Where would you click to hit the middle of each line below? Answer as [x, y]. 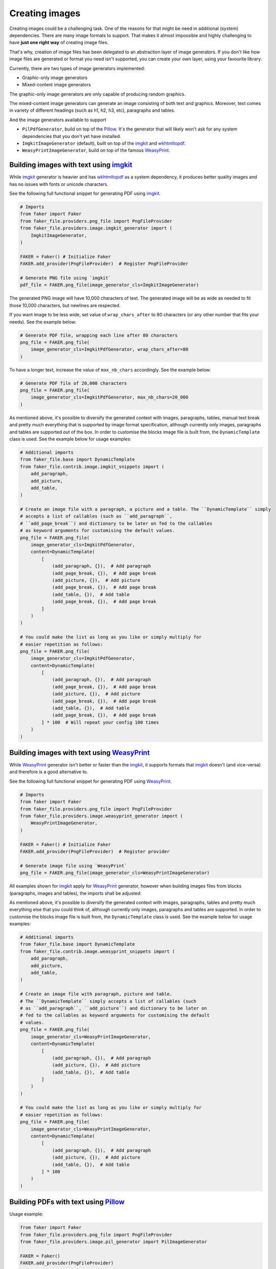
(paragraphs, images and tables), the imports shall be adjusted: [75, 893]
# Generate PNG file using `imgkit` [66, 278]
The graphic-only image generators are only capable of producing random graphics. [97, 94]
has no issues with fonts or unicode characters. [59, 184]
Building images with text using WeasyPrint [80, 753]
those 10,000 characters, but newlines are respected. [65, 305]
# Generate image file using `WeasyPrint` [73, 866]
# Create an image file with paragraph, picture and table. [96, 994]
